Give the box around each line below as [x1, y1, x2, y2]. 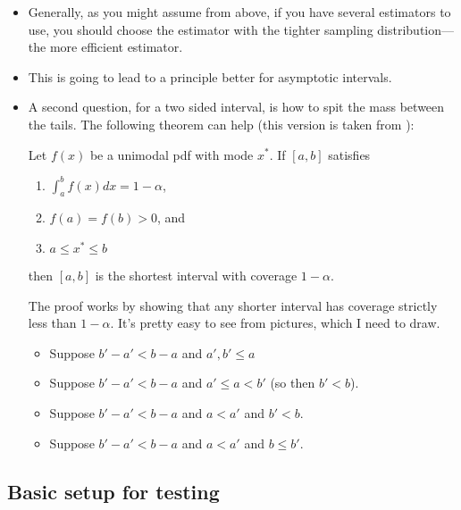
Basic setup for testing [7, 477, 220, 505]
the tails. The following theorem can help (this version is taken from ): [28, 114, 415, 133]
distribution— [377, 20, 455, 38]
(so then [270, 373, 315, 392]
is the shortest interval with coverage [95, 266, 298, 285]
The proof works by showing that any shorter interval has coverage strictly [28, 296, 438, 314]
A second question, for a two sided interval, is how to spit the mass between [28, 97, 445, 116]
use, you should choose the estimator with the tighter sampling [28, 20, 373, 38]
